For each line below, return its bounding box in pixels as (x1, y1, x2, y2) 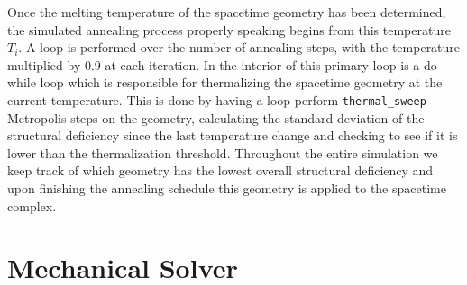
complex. (7, 196, 57, 215)
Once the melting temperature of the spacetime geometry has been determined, (7, 3, 446, 21)
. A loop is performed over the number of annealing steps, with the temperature (18, 38, 461, 57)
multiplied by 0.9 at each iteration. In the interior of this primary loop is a (7, 55, 420, 74)
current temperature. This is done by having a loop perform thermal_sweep (7, 90, 426, 109)
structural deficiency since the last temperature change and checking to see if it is (7, 126, 458, 145)
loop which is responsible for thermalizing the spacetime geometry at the (40, 73, 443, 92)
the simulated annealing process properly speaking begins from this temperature (7, 20, 451, 39)
